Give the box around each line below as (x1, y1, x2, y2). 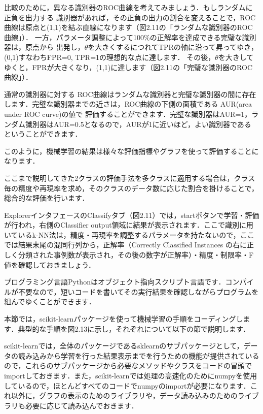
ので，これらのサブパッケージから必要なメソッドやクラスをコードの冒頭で (4, 360, 252, 371)
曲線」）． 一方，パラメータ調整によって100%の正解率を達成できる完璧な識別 (4, 31, 256, 42)
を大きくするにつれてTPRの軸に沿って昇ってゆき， (88, 42, 258, 52)
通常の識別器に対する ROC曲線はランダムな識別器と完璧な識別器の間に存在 (4, 88, 256, 99)
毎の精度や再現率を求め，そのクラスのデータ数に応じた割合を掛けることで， (4, 182, 259, 193)
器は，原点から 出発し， (4, 42, 85, 52)
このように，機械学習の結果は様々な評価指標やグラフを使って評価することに (4, 145, 259, 156)
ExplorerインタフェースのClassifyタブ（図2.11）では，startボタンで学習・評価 (4, 209, 259, 220)
